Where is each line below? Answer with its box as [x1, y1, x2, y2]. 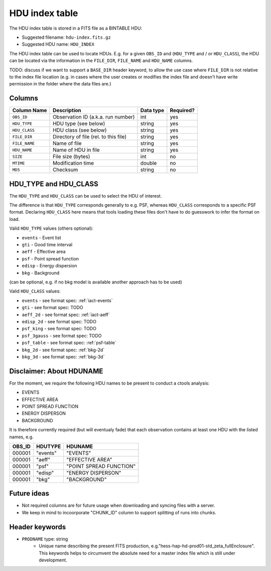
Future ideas [9, 489, 50, 498]
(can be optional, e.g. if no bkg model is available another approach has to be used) [9, 279, 183, 285]
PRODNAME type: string [22, 536, 68, 542]
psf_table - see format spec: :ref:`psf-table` [22, 340, 116, 346]
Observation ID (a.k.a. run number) [53, 114, 135, 121]
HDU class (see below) [53, 127, 107, 134]
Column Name [12, 107, 47, 114]
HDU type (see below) [53, 120, 105, 127]
